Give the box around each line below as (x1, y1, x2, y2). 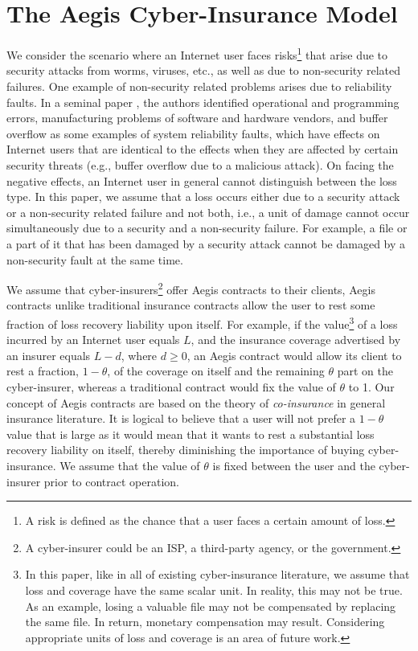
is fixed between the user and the (212, 457, 375, 473)
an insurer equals (6, 346, 91, 363)
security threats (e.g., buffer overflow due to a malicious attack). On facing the (6, 156, 394, 173)
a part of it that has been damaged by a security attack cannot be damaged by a (6, 235, 406, 252)
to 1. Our (348, 378, 395, 395)
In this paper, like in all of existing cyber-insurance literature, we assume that (25, 566, 410, 583)
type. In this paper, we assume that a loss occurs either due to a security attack (6, 188, 400, 205)
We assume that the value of (59, 457, 200, 473)
